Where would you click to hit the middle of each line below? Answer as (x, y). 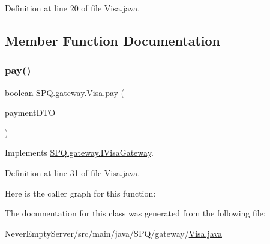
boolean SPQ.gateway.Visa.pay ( (65, 92)
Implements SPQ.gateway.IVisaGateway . (79, 153)
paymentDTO (30, 112)
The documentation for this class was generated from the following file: (135, 213)
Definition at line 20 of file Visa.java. (73, 8)
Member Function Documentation (113, 40)
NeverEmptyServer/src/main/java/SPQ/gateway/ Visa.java (113, 233)
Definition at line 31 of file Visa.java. (73, 172)
